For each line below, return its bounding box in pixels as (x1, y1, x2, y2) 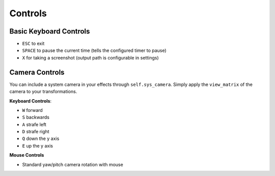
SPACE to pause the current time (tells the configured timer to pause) (22, 47, 167, 53)
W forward (22, 107, 43, 113)
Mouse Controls (9, 152, 44, 158)
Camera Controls (9, 68, 65, 76)
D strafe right (22, 129, 49, 135)
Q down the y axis (22, 135, 60, 142)
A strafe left (22, 121, 47, 127)
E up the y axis (22, 142, 53, 149)
